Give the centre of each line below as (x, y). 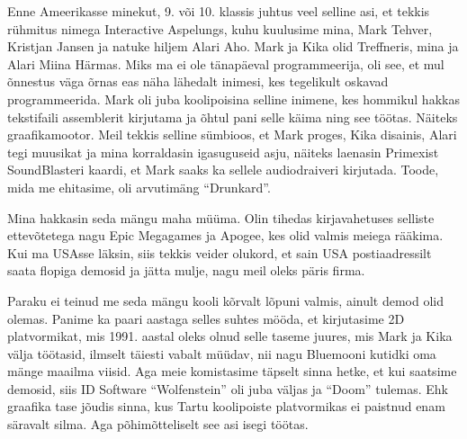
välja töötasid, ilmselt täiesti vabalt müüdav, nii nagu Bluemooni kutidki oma (222, 353)
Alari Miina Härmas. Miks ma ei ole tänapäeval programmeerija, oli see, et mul (226, 63)
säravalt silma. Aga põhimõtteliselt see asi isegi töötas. (158, 424)
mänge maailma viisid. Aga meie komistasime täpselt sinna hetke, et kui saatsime (232, 371)
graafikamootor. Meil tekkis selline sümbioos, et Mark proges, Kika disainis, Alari (232, 134)
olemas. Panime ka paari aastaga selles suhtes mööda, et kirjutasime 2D (206, 318)
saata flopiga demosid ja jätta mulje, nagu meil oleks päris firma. (186, 270)
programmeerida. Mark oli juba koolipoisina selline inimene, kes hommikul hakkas (233, 99)
